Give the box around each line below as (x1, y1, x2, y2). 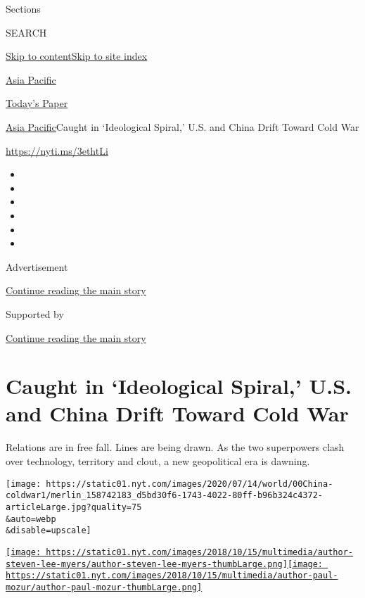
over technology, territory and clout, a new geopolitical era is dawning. (6, 454, 310, 468)
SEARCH (6, 25, 47, 39)
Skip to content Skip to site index (6, 49, 148, 63)
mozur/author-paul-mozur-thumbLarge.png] (6, 582, 203, 592)
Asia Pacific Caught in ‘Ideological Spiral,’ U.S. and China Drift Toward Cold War (6, 119, 359, 134)
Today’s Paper (6, 96, 68, 110)
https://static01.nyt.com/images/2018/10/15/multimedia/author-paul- (6, 571, 338, 581)
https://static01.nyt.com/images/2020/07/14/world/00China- (46, 478, 333, 489)
